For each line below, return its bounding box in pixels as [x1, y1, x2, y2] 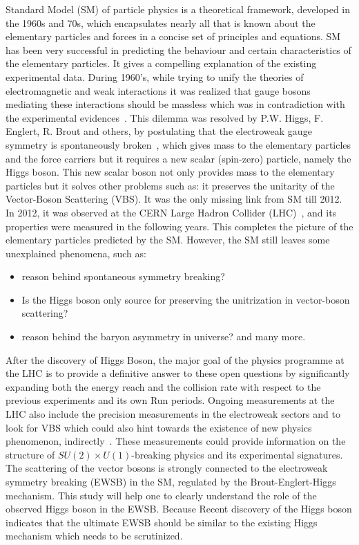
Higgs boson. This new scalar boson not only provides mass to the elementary [6, 165, 335, 179]
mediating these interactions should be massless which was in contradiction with [6, 97, 345, 111]
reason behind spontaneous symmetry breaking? [21, 269, 225, 284]
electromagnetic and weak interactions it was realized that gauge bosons [6, 83, 311, 98]
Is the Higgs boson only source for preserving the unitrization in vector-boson [21, 292, 350, 306]
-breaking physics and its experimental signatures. [131, 447, 343, 461]
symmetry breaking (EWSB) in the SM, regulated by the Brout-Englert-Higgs [6, 474, 336, 488]
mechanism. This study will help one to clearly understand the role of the [6, 488, 317, 502]
